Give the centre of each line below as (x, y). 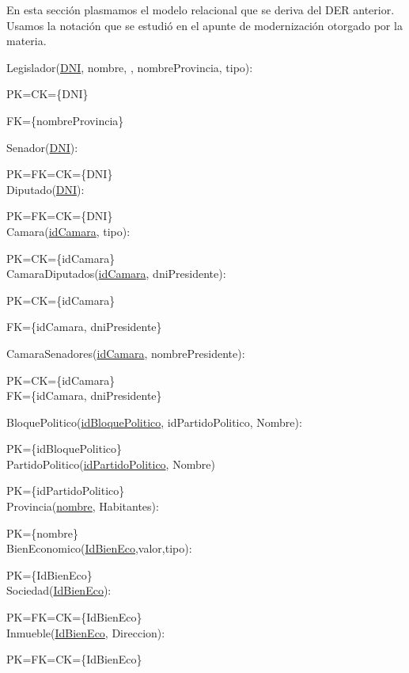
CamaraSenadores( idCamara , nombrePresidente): (126, 353)
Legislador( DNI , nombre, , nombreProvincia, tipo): (130, 67)
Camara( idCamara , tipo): (68, 231)
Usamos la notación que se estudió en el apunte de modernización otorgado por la (204, 25)
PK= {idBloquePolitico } (64, 449)
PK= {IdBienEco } (49, 574)
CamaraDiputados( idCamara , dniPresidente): (116, 274)
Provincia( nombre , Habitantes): (83, 506)
